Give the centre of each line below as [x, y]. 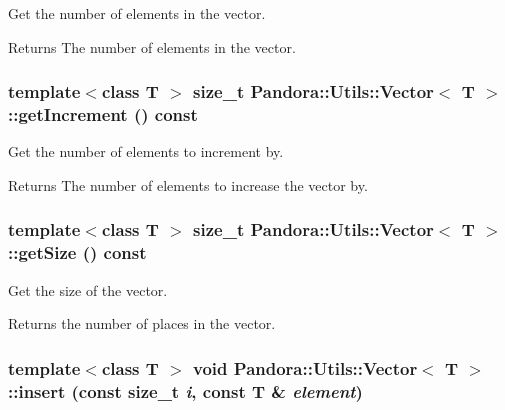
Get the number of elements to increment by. [146, 151]
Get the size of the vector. [88, 289]
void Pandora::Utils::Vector [305, 367]
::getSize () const [77, 252]
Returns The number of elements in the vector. [152, 46]
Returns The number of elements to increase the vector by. [188, 184]
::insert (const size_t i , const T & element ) [185, 390]
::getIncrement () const [103, 114]
